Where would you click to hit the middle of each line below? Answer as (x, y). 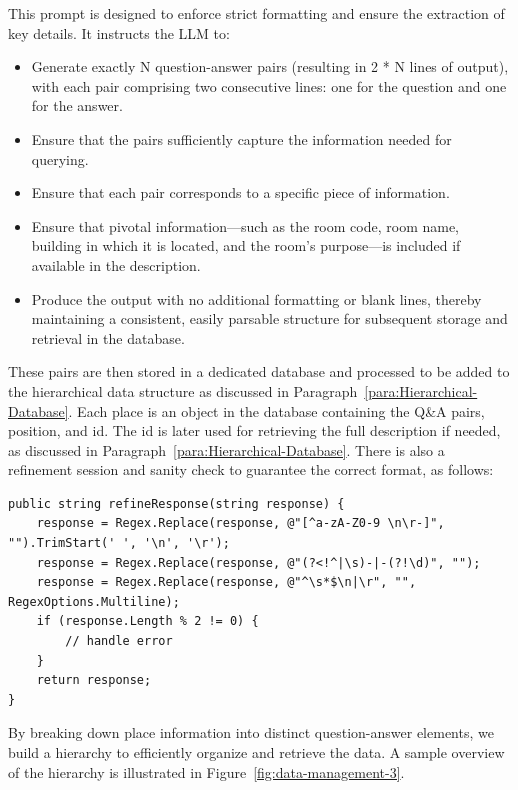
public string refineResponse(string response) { (176, 503)
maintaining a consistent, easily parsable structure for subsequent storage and (269, 318)
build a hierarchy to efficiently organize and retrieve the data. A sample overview (256, 752)
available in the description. (116, 264)
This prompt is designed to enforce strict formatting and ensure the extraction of (256, 13)
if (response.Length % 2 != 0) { (147, 621)
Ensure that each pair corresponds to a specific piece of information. (240, 192)
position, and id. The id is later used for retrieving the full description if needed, (254, 430)
